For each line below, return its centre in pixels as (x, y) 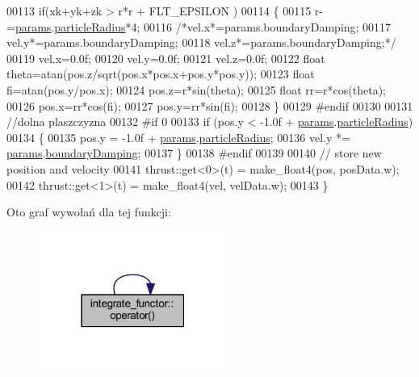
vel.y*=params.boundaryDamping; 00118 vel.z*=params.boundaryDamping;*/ (201, 42)
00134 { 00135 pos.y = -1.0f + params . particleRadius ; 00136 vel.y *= (178, 137)
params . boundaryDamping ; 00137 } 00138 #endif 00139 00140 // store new (194, 153)
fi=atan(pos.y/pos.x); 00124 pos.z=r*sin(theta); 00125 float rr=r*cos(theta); (197, 89)
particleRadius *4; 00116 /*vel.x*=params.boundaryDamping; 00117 (223, 26)
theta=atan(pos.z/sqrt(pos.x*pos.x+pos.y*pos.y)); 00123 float (161, 74)
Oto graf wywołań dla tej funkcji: (89, 212)
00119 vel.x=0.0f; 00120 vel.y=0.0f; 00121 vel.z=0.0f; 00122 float (166, 58)
